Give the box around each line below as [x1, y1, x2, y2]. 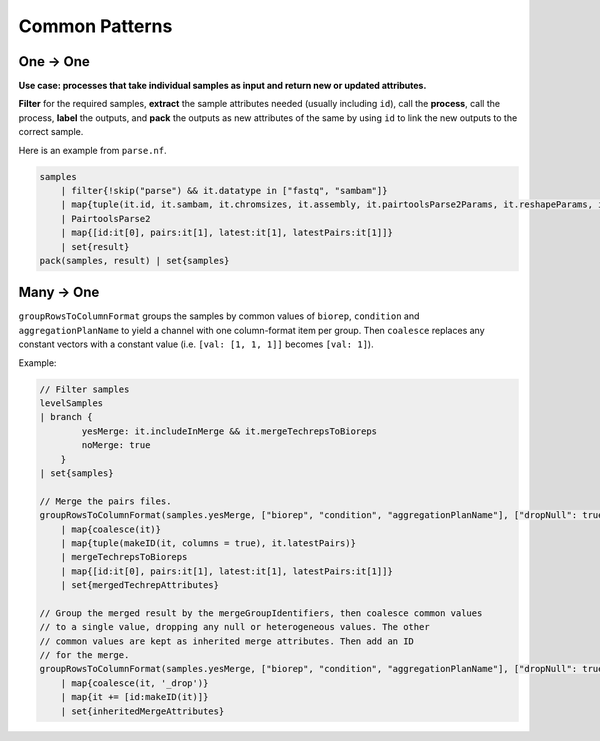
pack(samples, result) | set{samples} [39, 255, 230, 266]
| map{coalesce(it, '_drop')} [60, 677, 209, 689]
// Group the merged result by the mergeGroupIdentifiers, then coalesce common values [39, 607, 483, 619]
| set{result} [60, 241, 130, 252]
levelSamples [39, 398, 104, 409]
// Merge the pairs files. [39, 495, 172, 507]
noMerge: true [81, 440, 151, 451]
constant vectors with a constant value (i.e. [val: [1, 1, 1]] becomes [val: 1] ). [18, 338, 374, 350]
